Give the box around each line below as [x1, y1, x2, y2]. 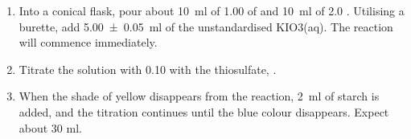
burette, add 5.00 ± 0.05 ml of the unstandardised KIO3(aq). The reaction [18, 18, 393, 35]
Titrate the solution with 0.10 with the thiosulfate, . [18, 60, 277, 77]
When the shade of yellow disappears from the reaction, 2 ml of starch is [18, 88, 380, 104]
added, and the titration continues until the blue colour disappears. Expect [18, 103, 389, 120]
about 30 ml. [18, 119, 82, 136]
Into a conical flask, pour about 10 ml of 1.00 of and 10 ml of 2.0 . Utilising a [18, 2, 405, 18]
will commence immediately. [18, 34, 158, 51]
